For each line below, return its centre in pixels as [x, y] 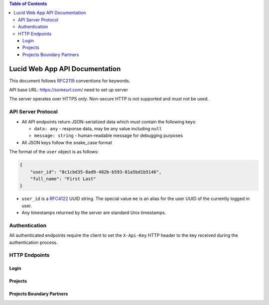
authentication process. [33, 242]
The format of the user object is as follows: [54, 152]
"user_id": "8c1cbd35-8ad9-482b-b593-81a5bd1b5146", [96, 172]
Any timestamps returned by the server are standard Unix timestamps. [94, 213]
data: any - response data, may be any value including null [98, 128]
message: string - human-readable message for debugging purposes [109, 136]
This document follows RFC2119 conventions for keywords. [70, 81]
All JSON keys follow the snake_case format [67, 142]
